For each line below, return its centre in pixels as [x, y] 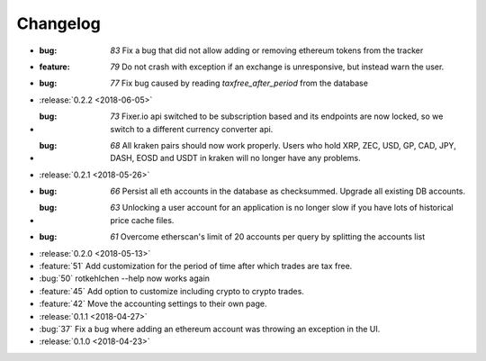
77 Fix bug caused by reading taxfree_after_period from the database [239, 83]
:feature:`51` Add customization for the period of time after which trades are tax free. [196, 266]
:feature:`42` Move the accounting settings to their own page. [153, 304]
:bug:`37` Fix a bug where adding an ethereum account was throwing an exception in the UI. [210, 329]
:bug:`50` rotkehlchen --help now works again [125, 278]
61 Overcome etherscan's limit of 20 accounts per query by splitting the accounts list [268, 237]
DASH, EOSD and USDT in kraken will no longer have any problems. [236, 158]
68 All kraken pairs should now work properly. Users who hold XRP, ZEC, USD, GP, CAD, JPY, [283, 145]
